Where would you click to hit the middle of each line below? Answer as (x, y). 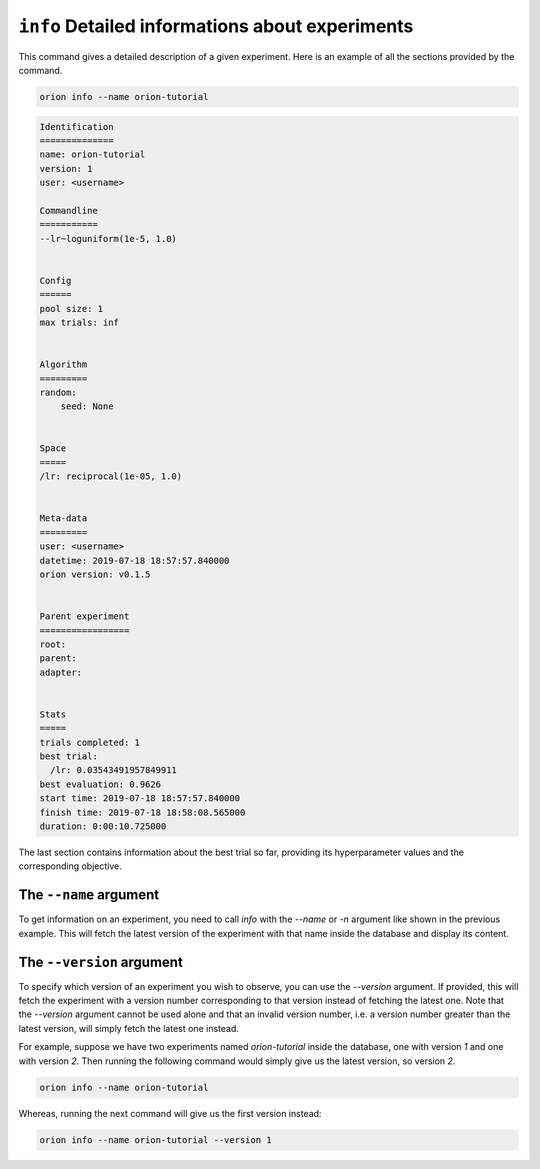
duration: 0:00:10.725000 (103, 826)
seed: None (87, 406)
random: (58, 392)
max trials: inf (79, 322)
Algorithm (63, 364)
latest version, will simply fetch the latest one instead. (128, 1028)
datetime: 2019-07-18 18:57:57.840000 (134, 560)
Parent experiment (84, 616)
